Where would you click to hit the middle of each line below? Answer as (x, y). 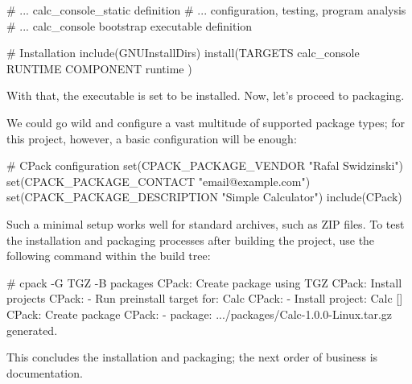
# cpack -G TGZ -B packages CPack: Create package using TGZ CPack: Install (204, 282)
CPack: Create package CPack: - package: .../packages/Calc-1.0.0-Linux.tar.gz (200, 314)
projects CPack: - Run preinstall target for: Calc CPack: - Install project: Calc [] (205, 298)
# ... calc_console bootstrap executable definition (130, 25)
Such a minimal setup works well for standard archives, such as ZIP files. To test (206, 223)
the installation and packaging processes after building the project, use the (191, 239)
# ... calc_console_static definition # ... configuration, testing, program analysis (206, 10)
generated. (32, 330)
